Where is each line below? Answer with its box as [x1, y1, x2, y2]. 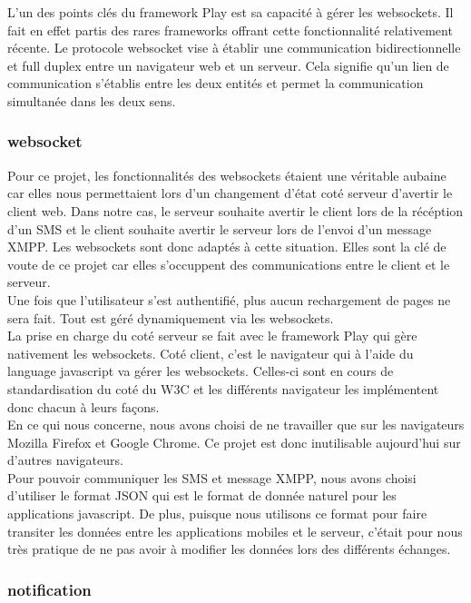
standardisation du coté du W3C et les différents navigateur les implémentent [7, 379, 439, 398]
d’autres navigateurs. [7, 450, 123, 470]
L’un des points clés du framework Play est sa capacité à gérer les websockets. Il [7, 3, 454, 21]
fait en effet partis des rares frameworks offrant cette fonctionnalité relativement [7, 20, 453, 39]
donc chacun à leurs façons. [7, 397, 160, 416]
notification [7, 578, 92, 600]
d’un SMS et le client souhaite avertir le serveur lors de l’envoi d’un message [7, 219, 432, 238]
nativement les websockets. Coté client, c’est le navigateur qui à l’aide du [7, 343, 414, 362]
